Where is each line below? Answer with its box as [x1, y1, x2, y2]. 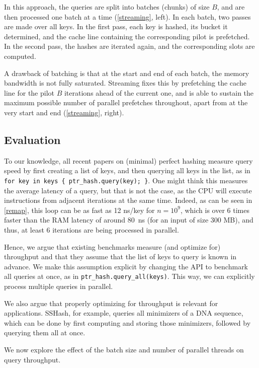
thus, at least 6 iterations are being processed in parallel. [4, 224, 179, 235]
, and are [217, 2, 245, 12]
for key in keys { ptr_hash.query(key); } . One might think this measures [4, 175, 248, 185]
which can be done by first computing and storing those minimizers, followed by [4, 317, 251, 328]
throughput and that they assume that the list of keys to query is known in [4, 251, 237, 262]
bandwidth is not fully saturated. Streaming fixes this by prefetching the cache [4, 78, 246, 88]
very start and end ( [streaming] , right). [4, 107, 124, 117]
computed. [4, 50, 36, 61]
